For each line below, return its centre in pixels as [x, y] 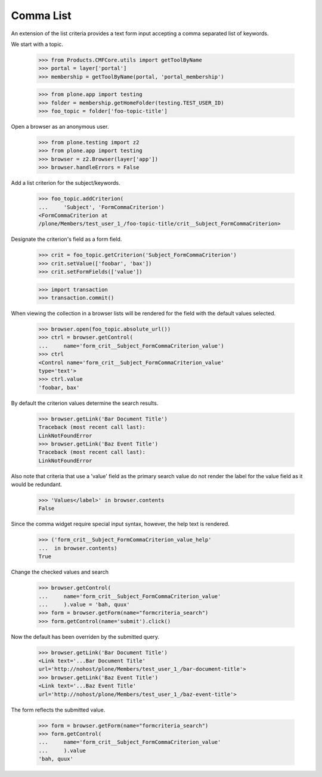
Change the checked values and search [60, 572]
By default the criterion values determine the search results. [85, 403]
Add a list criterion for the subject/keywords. [66, 183]
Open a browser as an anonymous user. [60, 127]
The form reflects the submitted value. [58, 710]
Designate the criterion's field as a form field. [66, 239]
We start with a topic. [37, 44]
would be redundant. [37, 485]
